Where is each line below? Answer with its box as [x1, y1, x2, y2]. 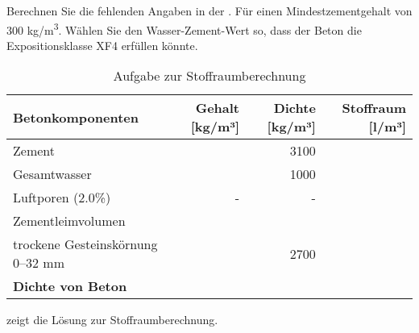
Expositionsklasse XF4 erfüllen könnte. [6, 36, 198, 53]
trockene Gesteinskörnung [13, 235, 158, 254]
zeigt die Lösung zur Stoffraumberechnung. [6, 311, 218, 328]
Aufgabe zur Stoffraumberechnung [113, 66, 306, 85]
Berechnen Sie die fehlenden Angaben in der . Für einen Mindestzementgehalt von [6, 2, 413, 19]
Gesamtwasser [13, 164, 92, 184]
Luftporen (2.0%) [13, 188, 111, 207]
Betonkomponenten [13, 107, 139, 127]
